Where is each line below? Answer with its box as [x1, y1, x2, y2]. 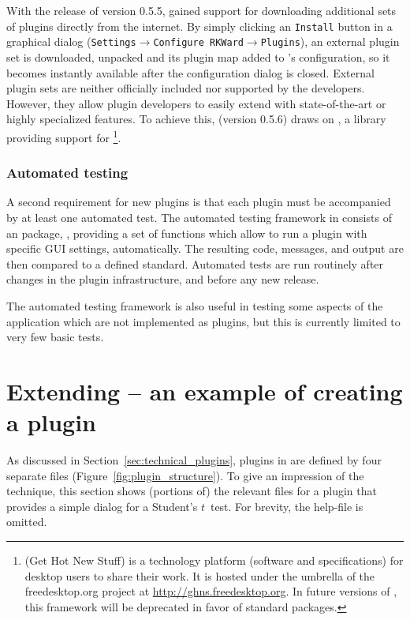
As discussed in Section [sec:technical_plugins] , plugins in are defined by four [6, 452, 382, 468]
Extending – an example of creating [6, 374, 403, 407]
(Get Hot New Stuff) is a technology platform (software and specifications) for [24, 551, 404, 568]
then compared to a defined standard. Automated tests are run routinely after [6, 255, 384, 272]
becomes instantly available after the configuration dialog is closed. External [6, 64, 375, 81]
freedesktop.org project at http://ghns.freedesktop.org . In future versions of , [24, 583, 397, 599]
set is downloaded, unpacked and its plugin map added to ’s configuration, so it [6, 48, 390, 65]
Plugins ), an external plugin [260, 33, 400, 50]
